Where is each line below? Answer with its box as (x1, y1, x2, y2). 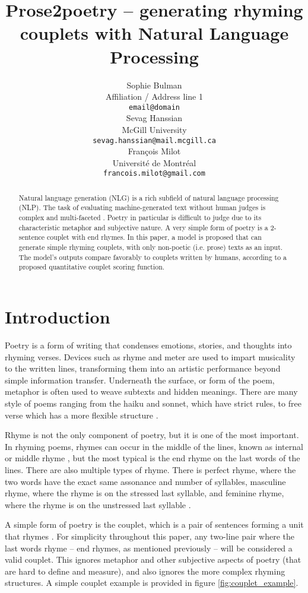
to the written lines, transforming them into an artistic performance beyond (5, 362, 281, 375)
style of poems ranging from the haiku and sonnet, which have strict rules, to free (5, 397, 301, 409)
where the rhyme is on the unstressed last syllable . (5, 498, 191, 510)
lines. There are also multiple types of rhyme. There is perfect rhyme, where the (5, 463, 296, 475)
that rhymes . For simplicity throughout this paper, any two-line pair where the (5, 529, 294, 542)
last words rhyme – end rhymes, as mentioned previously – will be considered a (5, 541, 293, 554)
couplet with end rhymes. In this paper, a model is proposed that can (47, 232, 262, 242)
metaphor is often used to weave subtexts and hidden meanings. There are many (5, 385, 298, 398)
